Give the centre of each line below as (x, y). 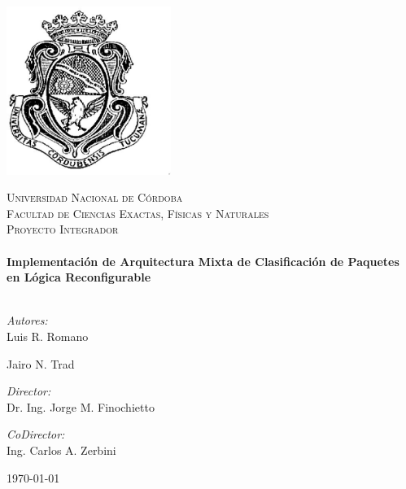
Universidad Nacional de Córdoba (95, 197)
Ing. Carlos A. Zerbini (61, 450)
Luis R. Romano (48, 336)
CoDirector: (36, 434)
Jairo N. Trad (41, 363)
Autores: (27, 320)
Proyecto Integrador (63, 229)
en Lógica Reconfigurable (79, 277)
